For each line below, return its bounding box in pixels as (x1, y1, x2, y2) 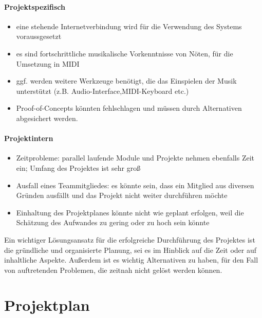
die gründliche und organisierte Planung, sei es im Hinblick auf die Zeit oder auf (4, 244, 257, 255)
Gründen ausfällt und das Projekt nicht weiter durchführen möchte (16, 190, 228, 201)
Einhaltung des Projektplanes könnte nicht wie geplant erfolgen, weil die (16, 207, 244, 217)
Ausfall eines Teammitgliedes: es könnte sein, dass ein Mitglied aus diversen (16, 180, 254, 190)
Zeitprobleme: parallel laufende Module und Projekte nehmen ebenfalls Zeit (16, 152, 255, 163)
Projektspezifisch (4, 1, 65, 12)
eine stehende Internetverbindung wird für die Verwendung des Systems (16, 21, 242, 31)
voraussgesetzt (16, 31, 62, 42)
